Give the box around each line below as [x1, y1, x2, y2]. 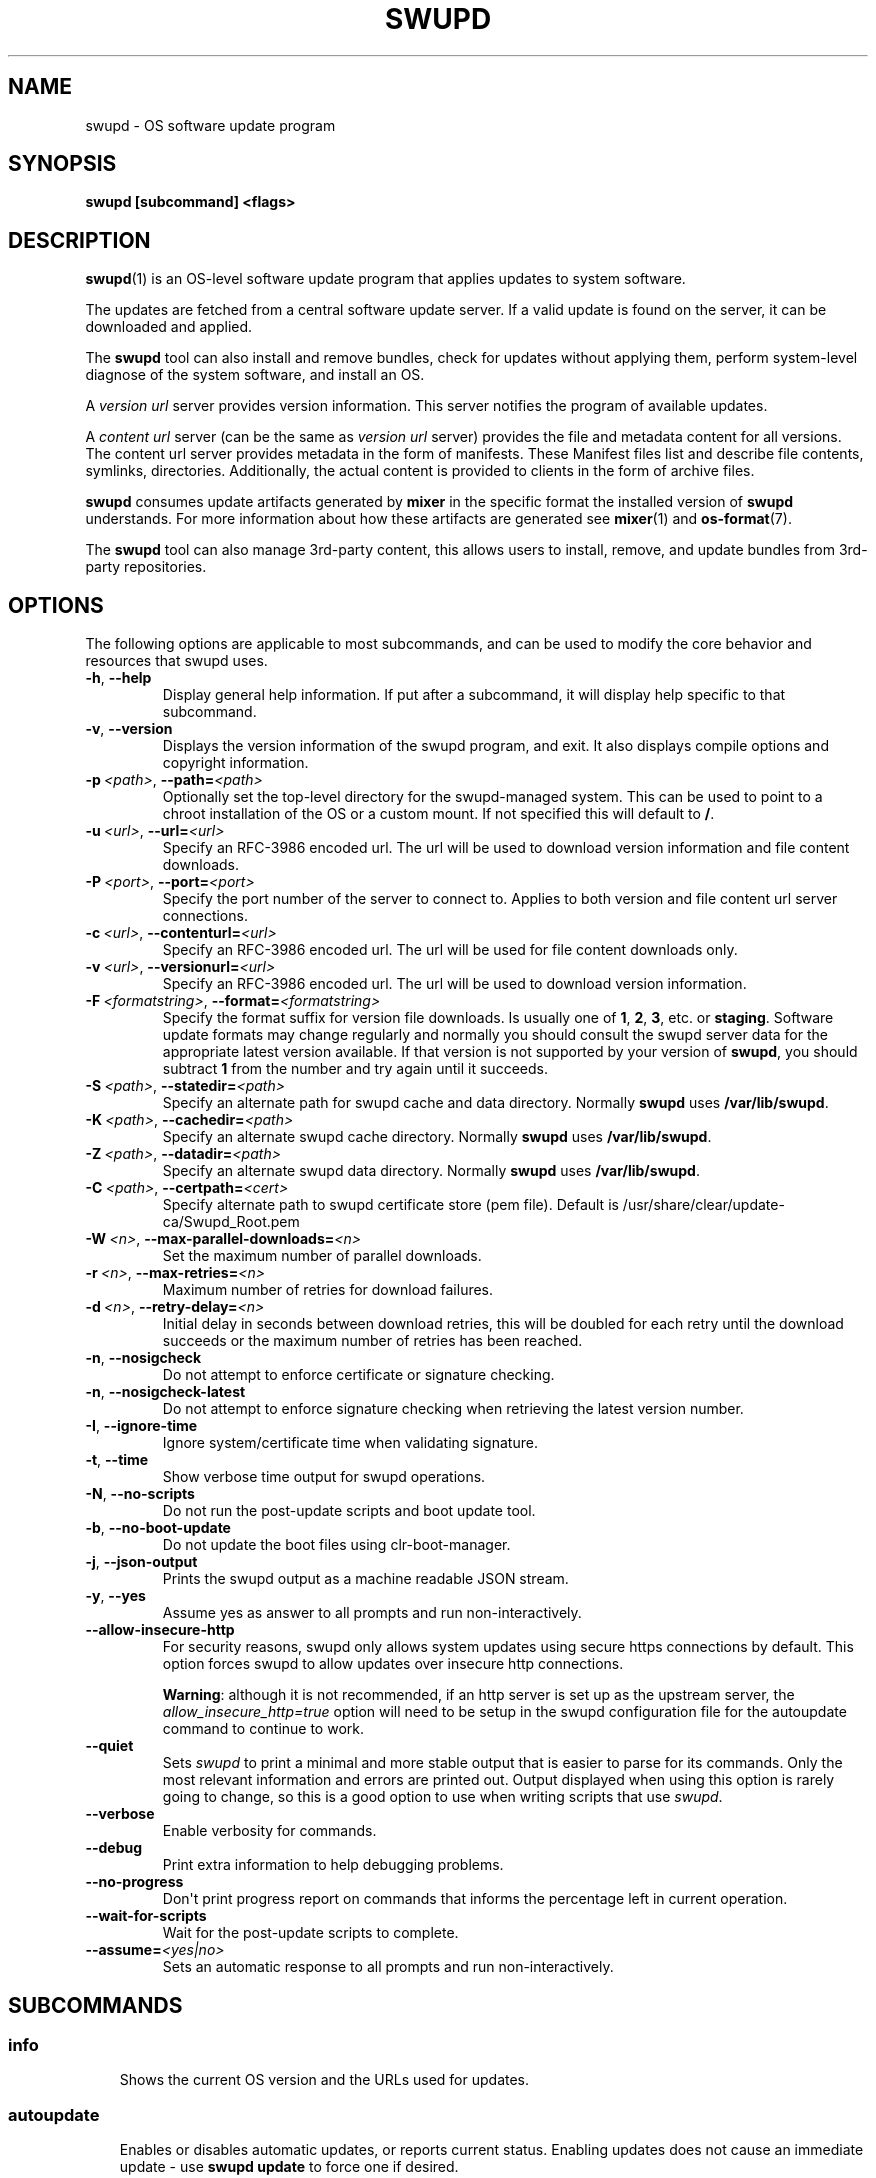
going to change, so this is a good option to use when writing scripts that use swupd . [162, 1788, 723, 1806]
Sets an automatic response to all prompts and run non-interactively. [162, 1958, 614, 1976]
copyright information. [162, 754, 309, 772]
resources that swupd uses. [85, 652, 268, 670]
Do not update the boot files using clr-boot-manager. [162, 1536, 511, 1554]
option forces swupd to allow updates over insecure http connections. [162, 1655, 624, 1673]
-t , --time [85, 1451, 149, 1469]
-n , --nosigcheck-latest [85, 1383, 246, 1401]
